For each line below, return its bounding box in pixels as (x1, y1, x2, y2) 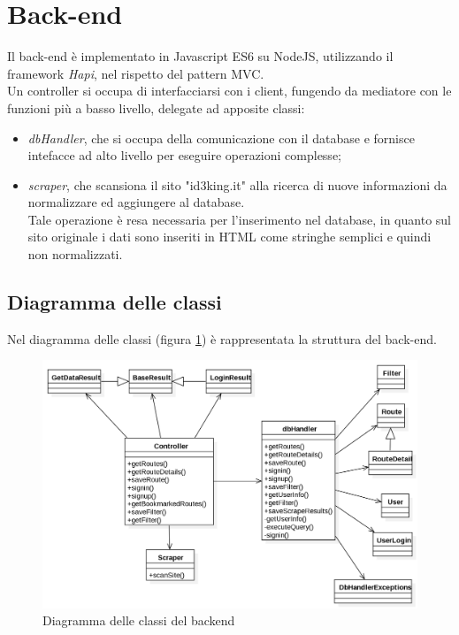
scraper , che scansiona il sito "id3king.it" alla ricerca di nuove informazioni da (27, 175, 448, 194)
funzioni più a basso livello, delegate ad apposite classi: (7, 98, 305, 117)
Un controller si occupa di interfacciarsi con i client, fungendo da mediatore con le (7, 81, 452, 100)
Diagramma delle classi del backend (42, 611, 235, 630)
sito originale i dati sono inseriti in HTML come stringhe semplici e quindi (27, 227, 432, 246)
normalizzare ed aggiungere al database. (27, 193, 245, 211)
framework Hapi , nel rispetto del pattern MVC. (7, 64, 264, 82)
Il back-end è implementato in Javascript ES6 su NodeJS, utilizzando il (7, 47, 394, 65)
